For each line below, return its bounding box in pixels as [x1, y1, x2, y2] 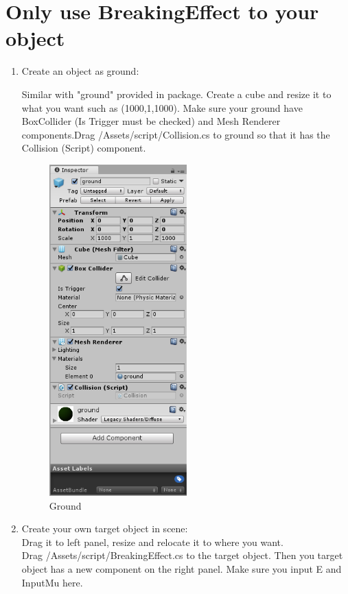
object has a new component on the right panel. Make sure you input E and [21, 561, 342, 575]
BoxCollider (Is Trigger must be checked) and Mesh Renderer [21, 114, 281, 128]
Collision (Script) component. [21, 141, 146, 155]
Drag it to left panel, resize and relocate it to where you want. [21, 534, 283, 549]
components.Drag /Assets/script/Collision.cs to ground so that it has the [21, 127, 330, 141]
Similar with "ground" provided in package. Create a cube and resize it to [21, 86, 332, 101]
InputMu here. [21, 575, 83, 589]
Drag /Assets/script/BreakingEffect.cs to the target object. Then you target [21, 548, 343, 562]
